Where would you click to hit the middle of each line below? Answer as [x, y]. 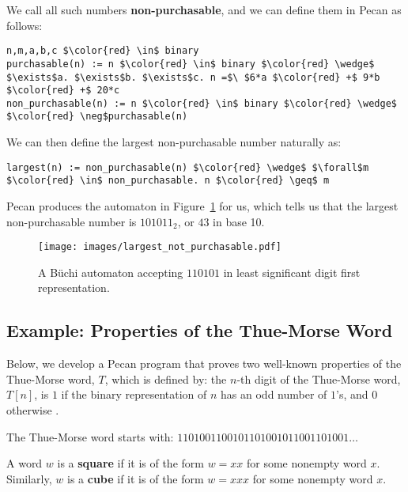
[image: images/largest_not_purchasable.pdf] [160, 247]
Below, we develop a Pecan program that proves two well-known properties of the [204, 363]
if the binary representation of [134, 394]
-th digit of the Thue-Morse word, [319, 378]
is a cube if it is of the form [135, 478]
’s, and [352, 394]
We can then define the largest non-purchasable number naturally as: [174, 142]
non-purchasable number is [72, 221]
